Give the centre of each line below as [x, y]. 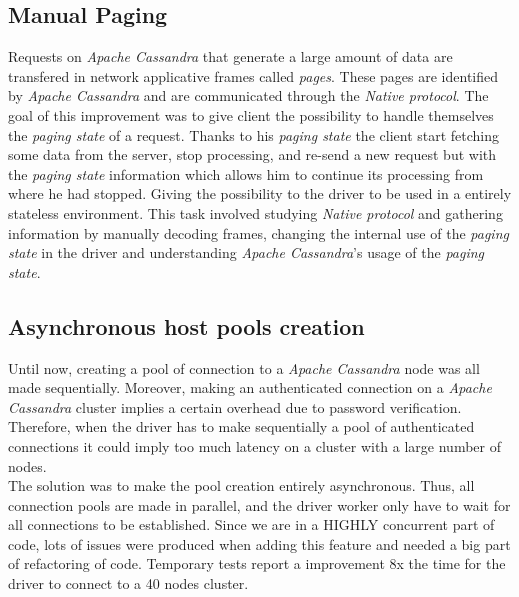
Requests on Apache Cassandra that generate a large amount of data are [230, 56]
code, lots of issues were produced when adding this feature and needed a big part [259, 543]
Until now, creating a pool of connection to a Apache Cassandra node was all [244, 367]
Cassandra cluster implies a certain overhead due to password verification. [235, 406]
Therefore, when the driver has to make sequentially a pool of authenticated [241, 426]
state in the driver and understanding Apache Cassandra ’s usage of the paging [246, 252]
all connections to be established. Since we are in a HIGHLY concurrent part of [251, 524]
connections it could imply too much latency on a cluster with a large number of [254, 445]
